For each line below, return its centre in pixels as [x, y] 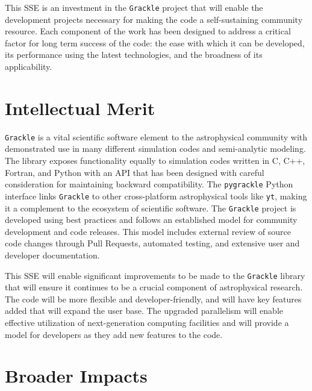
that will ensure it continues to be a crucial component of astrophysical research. [154, 287]
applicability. [29, 67]
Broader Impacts [76, 376]
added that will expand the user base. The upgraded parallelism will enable [144, 311]
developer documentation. [52, 255]
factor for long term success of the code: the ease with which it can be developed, [155, 42]
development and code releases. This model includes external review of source [148, 231]
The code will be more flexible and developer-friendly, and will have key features [153, 299]
